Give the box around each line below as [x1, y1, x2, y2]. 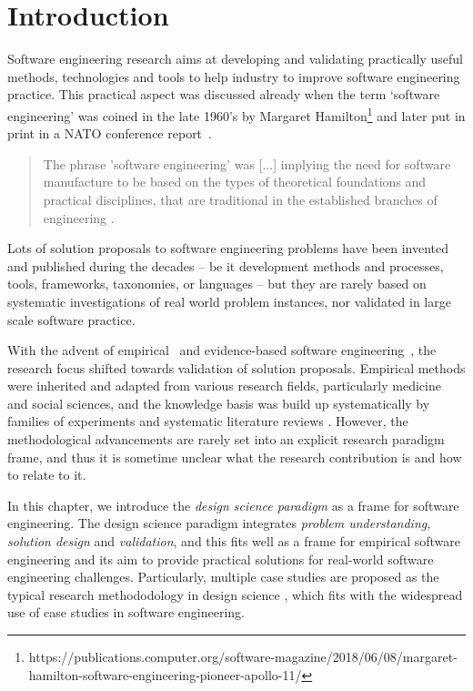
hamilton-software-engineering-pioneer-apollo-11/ [28, 665, 302, 684]
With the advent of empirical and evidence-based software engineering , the [7, 340, 437, 360]
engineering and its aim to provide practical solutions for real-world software [7, 549, 434, 568]
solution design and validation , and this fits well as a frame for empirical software [7, 532, 460, 551]
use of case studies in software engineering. [7, 603, 245, 622]
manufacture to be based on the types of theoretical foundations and [43, 172, 427, 191]
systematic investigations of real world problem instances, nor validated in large [7, 291, 451, 310]
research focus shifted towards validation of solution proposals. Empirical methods [7, 358, 466, 377]
